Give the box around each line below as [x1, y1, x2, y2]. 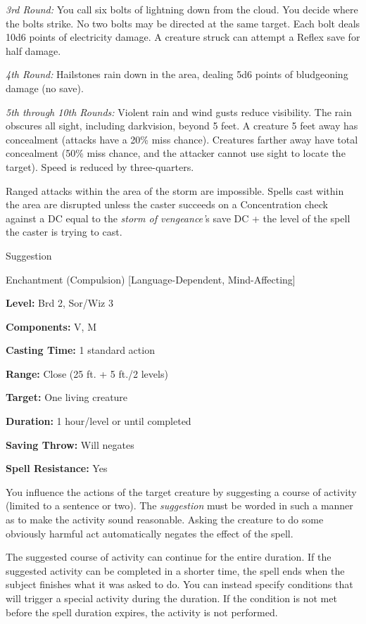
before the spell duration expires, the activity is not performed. [6, 604, 278, 619]
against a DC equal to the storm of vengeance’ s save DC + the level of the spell [6, 210, 351, 225]
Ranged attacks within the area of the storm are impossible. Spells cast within [6, 183, 344, 198]
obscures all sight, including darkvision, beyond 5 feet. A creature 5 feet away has [6, 118, 358, 133]
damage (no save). [6, 80, 84, 95]
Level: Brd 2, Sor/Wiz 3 [6, 295, 113, 310]
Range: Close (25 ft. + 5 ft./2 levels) [6, 366, 168, 381]
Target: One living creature [6, 390, 128, 405]
